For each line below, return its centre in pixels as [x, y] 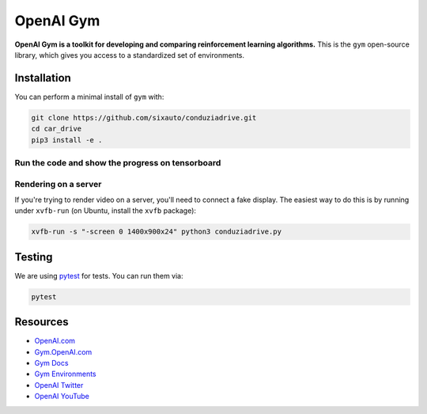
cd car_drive [57, 129]
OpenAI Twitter [59, 385]
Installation [43, 78]
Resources [42, 322]
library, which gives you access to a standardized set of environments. [130, 55]
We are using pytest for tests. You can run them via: [99, 275]
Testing [34, 257]
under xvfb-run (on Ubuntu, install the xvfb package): [106, 211]
